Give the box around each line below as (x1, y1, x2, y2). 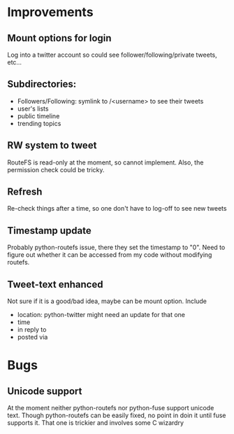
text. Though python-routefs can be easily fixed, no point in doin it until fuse (7, 411, 226, 420)
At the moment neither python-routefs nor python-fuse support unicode (7, 404, 214, 412)
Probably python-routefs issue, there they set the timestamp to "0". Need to (7, 243, 226, 252)
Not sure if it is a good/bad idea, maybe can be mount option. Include (7, 297, 207, 305)
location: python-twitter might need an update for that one (17, 311, 186, 319)
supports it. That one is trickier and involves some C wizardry (7, 419, 184, 427)
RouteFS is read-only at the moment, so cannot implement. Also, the (7, 158, 204, 167)
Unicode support (7, 385, 82, 397)
